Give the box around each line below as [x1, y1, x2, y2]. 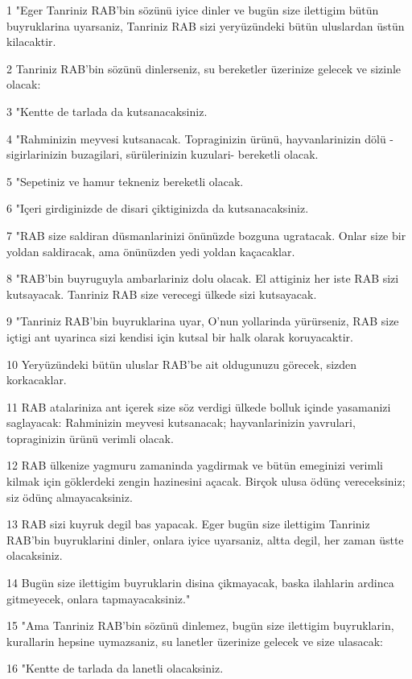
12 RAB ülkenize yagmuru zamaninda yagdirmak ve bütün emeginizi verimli [6, 457, 383, 474]
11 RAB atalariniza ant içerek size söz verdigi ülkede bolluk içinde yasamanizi [6, 398, 391, 415]
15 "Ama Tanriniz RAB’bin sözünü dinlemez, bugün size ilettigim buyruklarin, [6, 617, 394, 634]
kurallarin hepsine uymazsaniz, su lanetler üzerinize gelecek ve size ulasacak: [6, 632, 383, 649]
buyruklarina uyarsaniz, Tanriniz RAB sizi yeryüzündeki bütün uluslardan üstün [6, 17, 405, 34]
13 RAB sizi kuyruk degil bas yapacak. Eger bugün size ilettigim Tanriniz [6, 515, 370, 532]
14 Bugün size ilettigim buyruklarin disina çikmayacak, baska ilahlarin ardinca [6, 574, 394, 591]
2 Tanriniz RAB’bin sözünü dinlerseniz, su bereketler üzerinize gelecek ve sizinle [6, 60, 402, 77]
